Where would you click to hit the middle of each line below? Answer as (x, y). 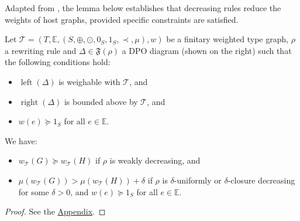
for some (34, 191)
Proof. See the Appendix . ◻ (55, 211)
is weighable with (89, 81)
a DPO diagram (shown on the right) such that (207, 50)
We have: (21, 140)
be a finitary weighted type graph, (227, 39)
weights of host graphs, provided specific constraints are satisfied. (122, 19)
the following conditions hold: (58, 62)
